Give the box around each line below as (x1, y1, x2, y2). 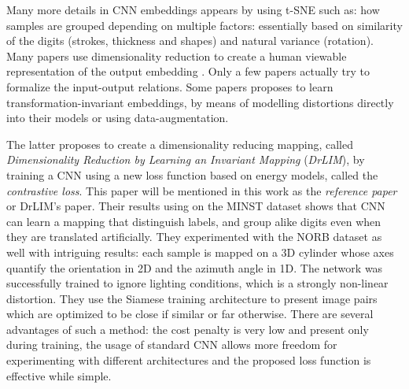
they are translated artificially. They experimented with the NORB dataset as (6, 228, 382, 245)
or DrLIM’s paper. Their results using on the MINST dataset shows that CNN (6, 198, 385, 214)
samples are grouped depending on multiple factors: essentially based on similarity (6, 17, 403, 33)
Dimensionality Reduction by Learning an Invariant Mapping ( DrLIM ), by (6, 151, 365, 168)
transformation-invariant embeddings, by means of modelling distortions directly (6, 94, 394, 110)
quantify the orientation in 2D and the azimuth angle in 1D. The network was (6, 259, 383, 276)
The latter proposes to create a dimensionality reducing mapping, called (6, 135, 353, 152)
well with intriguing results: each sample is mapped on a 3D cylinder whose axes (6, 243, 394, 260)
